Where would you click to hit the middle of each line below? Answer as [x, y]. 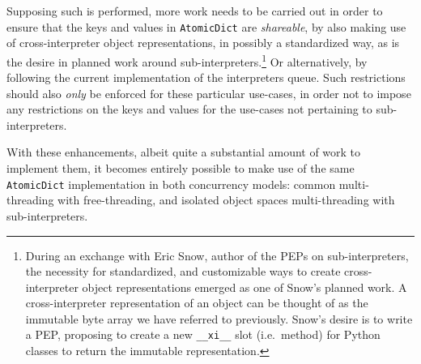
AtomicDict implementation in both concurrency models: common [171, 184]
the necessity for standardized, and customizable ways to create [183, 271]
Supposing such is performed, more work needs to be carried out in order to [195, 11]
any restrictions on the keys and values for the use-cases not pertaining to [189, 109]
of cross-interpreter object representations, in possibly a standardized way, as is [203, 43]
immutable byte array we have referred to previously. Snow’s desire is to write [219, 318]
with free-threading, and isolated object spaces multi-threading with [226, 200]
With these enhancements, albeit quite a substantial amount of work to [184, 152]
